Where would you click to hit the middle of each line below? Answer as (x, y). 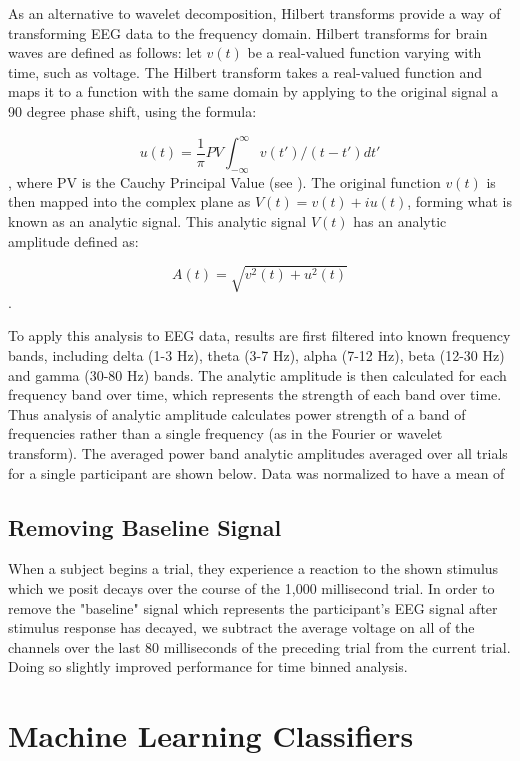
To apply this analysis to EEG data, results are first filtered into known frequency (259, 335)
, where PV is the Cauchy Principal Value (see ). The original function (224, 181)
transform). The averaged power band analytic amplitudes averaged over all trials (258, 452)
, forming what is (459, 201)
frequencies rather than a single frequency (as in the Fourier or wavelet (225, 433)
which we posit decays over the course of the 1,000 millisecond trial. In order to (251, 587)
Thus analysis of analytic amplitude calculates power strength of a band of (237, 413)
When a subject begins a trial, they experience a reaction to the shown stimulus (253, 568)
